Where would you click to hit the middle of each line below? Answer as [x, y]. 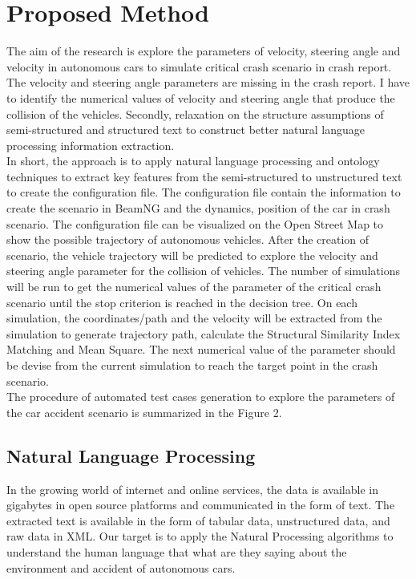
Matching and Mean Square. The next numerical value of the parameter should [201, 349]
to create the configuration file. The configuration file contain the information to [204, 192]
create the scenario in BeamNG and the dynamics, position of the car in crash [198, 208]
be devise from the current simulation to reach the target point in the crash [192, 365]
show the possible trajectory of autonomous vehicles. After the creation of [188, 239]
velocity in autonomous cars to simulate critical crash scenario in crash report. [199, 66]
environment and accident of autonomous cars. [121, 567]
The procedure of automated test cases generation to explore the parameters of [201, 397]
